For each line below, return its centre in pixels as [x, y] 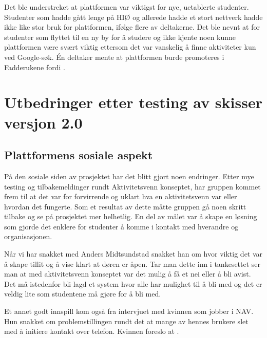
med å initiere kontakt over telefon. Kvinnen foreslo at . [92, 331]
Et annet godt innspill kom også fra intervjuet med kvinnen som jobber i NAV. [129, 311]
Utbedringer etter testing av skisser [133, 102]
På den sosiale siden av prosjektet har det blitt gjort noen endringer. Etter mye [129, 176]
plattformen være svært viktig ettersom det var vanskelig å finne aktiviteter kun [130, 47]
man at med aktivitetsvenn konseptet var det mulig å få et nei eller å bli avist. [128, 274]
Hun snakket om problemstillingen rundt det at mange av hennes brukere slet [126, 321]
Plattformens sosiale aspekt [79, 155]
